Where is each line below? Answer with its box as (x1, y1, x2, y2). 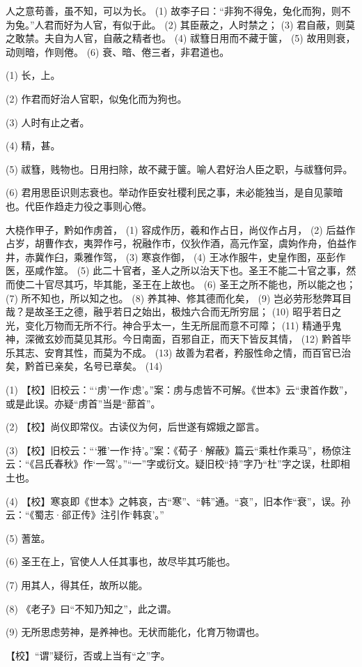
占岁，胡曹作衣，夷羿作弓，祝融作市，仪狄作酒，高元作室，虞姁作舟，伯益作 (6, 236, 356, 250)
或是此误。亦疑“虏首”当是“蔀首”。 (6, 396, 161, 410)
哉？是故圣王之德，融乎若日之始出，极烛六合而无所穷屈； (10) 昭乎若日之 (6, 304, 342, 319)
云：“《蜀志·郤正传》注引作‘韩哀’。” (6, 507, 164, 522)
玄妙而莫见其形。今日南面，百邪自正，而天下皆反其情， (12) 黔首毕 (44, 331, 352, 346)
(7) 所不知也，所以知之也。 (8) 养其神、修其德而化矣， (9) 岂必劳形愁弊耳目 (6, 290, 352, 305)
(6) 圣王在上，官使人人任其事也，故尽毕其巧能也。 (6, 554, 236, 569)
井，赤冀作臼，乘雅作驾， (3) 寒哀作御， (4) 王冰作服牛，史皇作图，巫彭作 (6, 249, 346, 264)
